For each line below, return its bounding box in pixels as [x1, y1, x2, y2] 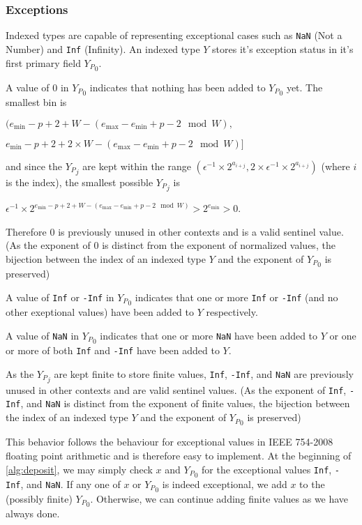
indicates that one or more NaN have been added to [100, 328, 318, 342]
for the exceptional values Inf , [202, 462, 332, 476]
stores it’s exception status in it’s [212, 41, 354, 56]
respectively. [206, 305, 258, 319]
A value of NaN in [6, 328, 80, 342]
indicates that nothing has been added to [89, 79, 266, 94]
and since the [6, 158, 62, 173]
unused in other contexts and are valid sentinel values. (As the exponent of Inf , [6, 382, 347, 397]
